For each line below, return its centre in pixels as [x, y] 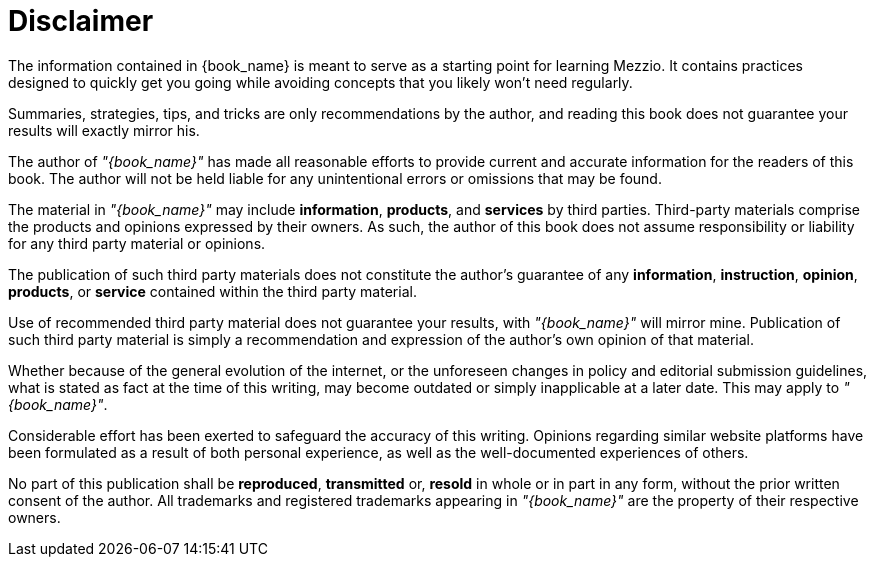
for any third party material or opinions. [137, 243]
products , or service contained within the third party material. [212, 291]
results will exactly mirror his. [104, 130]
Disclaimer [81, 21]
